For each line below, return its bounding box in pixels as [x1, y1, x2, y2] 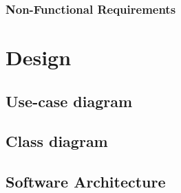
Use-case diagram [6, 90, 133, 111]
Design [6, 43, 72, 71]
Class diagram [6, 130, 108, 152]
